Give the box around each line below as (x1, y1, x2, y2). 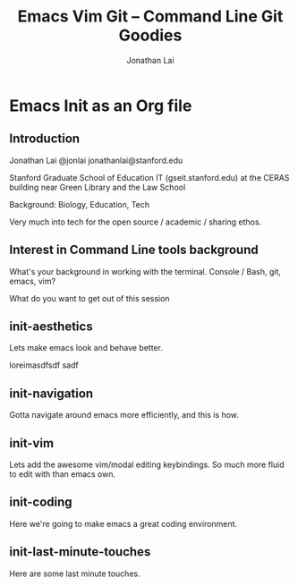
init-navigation (9, 386, 94, 401)
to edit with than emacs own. (9, 469, 116, 480)
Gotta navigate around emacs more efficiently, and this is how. (9, 410, 240, 420)
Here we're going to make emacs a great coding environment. (9, 518, 238, 529)
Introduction (9, 132, 81, 147)
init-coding (9, 495, 73, 510)
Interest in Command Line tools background (9, 242, 259, 258)
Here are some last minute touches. (9, 568, 140, 579)
